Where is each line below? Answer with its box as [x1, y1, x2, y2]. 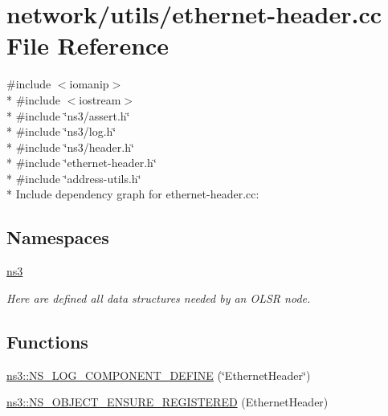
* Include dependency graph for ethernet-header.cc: [6, 186, 259, 202]
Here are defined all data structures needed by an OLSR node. [6, 289, 311, 306]
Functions [6, 328, 88, 353]
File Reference [6, 29, 169, 62]
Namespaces [6, 225, 109, 250]
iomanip [69, 75, 109, 92]
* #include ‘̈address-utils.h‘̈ [6, 169, 141, 186]
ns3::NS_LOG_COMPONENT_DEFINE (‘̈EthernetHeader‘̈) [6, 366, 311, 383]
